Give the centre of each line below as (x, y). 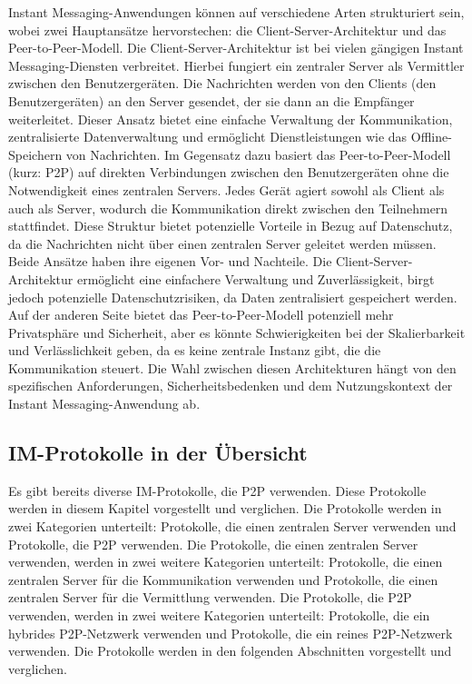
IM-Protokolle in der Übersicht (158, 453)
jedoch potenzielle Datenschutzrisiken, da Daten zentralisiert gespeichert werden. (233, 297)
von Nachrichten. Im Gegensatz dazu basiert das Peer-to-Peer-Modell (258, 154)
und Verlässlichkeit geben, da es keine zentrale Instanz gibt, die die (195, 350)
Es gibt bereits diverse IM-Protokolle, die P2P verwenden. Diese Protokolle (217, 490)
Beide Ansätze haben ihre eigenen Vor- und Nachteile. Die (170, 261)
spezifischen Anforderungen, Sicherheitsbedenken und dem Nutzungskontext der (231, 386)
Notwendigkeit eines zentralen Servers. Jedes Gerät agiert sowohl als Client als (226, 189)
